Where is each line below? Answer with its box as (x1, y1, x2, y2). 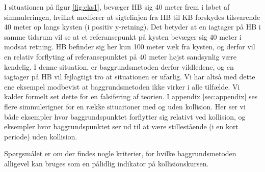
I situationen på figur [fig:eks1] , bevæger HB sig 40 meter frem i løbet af (4, 2, 230, 12)
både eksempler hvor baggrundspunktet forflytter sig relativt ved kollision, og (4, 111, 246, 122)
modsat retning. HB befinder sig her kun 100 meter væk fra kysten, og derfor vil (4, 41, 255, 52)
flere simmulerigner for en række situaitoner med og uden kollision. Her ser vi (4, 101, 246, 111)
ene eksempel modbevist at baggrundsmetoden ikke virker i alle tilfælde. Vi (4, 81, 240, 92)
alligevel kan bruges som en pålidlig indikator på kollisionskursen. (4, 158, 209, 168)
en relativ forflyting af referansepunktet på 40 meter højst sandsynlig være (4, 51, 236, 62)
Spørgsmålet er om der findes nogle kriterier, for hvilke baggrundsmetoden (4, 148, 236, 159)
